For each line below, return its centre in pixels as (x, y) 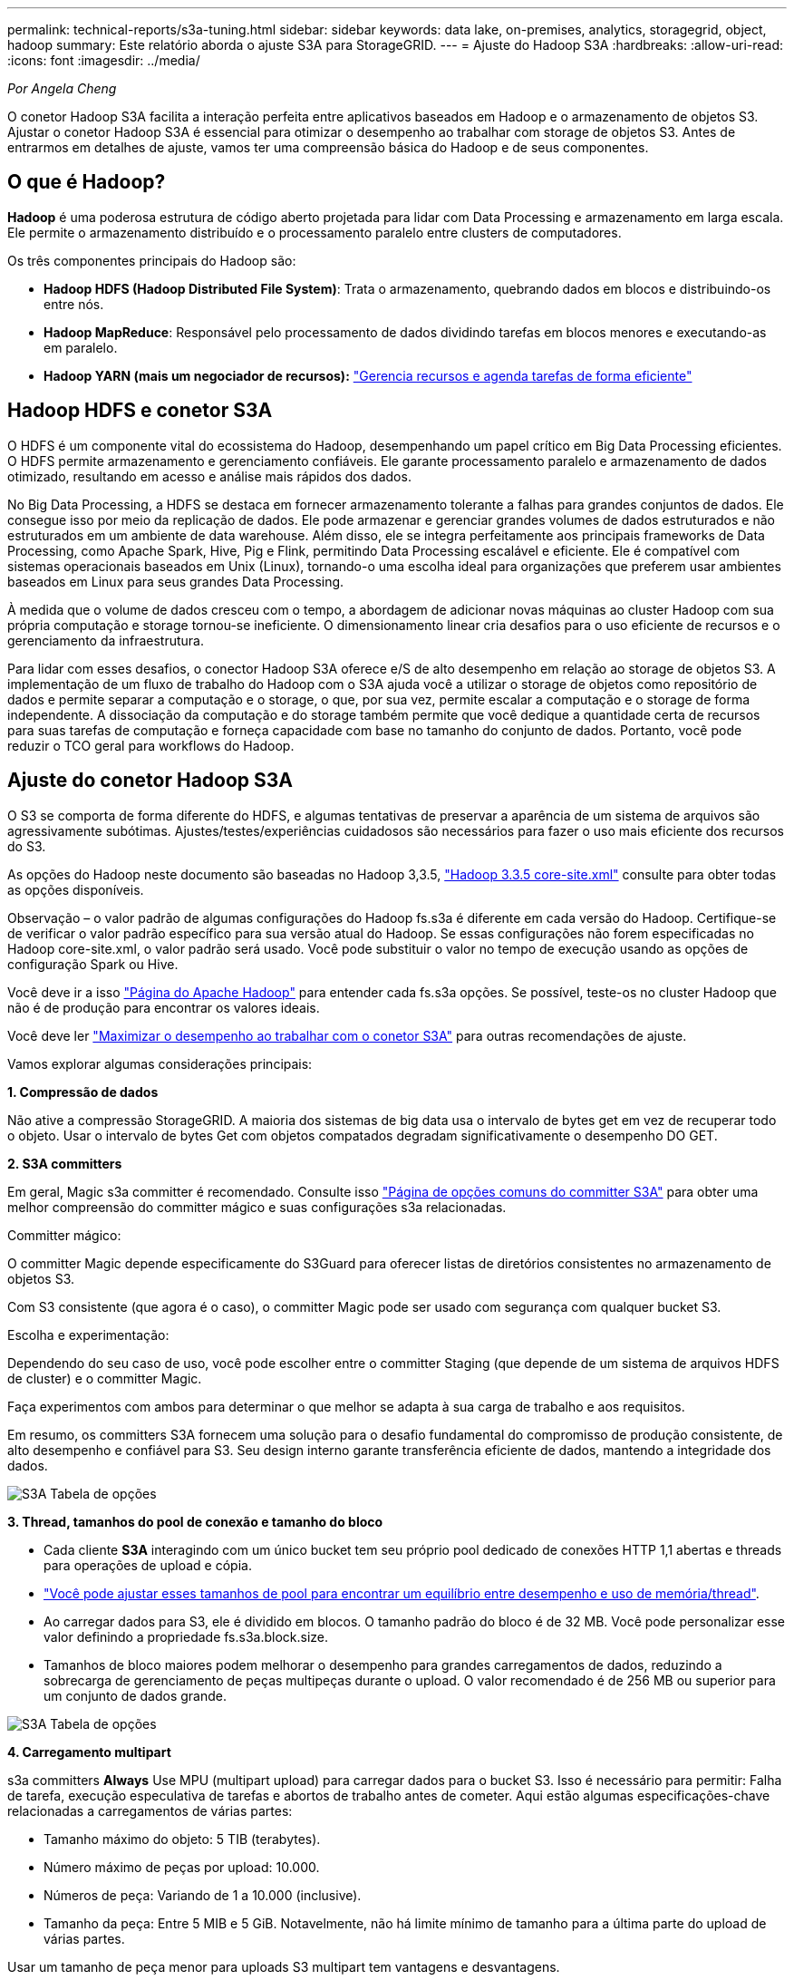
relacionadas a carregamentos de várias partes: (150, 1810)
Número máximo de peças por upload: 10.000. (182, 1867)
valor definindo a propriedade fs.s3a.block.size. (186, 1636)
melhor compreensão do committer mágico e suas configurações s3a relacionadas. (257, 1207)
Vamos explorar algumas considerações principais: (160, 1063)
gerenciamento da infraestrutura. (106, 640)
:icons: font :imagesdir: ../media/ (104, 60)
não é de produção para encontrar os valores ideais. (164, 1007)
